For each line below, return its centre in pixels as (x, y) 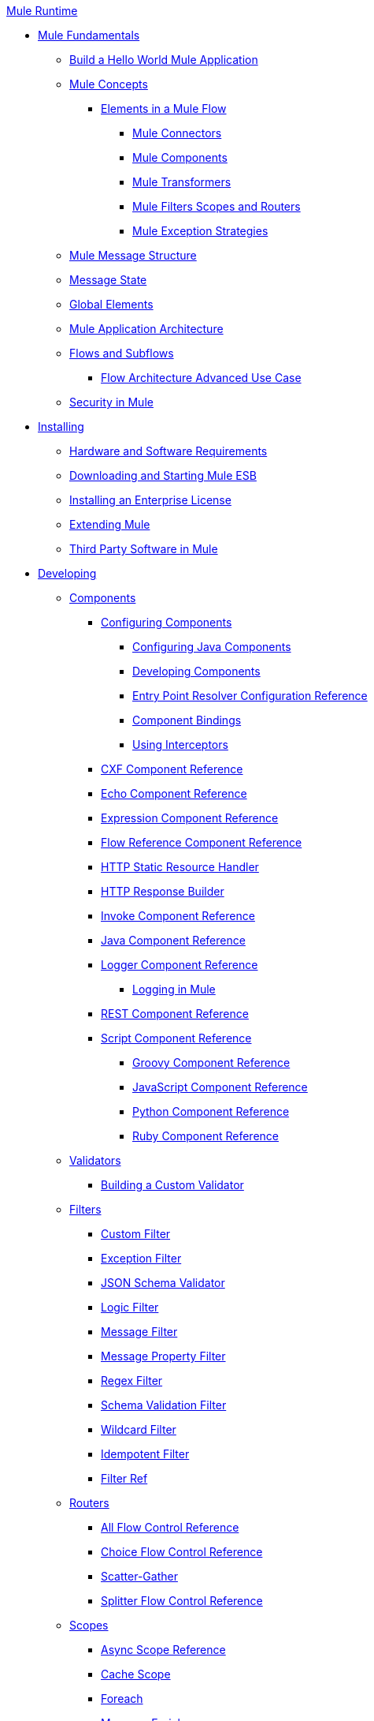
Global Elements (111, 304)
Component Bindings (187, 720)
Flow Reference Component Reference (202, 842)
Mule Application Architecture (146, 329)
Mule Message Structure (133, 255)
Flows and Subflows (122, 353)
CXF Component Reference (172, 769)
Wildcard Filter (139, 1429)
